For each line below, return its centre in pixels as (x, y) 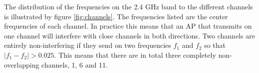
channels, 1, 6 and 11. (75, 64)
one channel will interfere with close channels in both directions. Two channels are (129, 35)
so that (215, 45)
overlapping (22, 64)
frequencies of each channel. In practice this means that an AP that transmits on (128, 26)
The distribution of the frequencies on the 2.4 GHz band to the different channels (129, 6)
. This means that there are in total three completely (135, 55)
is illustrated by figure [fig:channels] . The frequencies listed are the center (116, 16)
